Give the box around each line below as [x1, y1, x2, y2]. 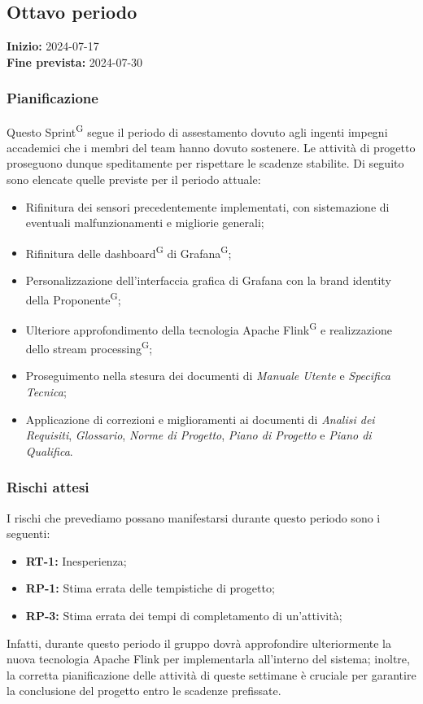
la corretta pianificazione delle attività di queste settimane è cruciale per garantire [7, 666, 416, 683]
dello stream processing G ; [25, 338, 153, 356]
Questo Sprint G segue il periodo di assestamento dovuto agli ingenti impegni [7, 120, 388, 140]
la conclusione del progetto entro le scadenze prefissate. [7, 682, 281, 699]
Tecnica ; [25, 383, 67, 400]
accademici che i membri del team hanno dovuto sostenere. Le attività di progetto [7, 138, 416, 155]
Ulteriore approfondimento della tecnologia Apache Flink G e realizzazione [25, 318, 392, 338]
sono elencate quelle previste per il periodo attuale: [7, 171, 261, 188]
